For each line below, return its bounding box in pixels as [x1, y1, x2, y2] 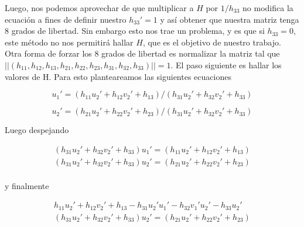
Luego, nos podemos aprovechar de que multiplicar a [5, 2, 194, 13]
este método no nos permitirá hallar [5, 36, 134, 48]
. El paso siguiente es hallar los [170, 58, 282, 71]
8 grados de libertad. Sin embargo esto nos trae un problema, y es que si [5, 25, 265, 37]
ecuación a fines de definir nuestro [5, 13, 127, 25]
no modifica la [242, 2, 293, 13]
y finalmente [5, 179, 49, 191]
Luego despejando [5, 124, 69, 136]
